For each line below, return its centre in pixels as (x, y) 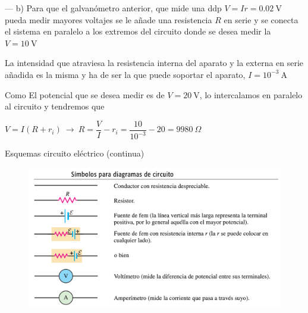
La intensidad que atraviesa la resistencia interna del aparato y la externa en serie (154, 63)
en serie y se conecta (261, 19)
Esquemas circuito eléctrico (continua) (75, 153)
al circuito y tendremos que (55, 106)
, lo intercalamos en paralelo (251, 94)
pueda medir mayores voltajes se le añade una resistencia (109, 19)
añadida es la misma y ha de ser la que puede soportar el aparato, (125, 74)
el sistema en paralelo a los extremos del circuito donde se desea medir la (138, 31)
